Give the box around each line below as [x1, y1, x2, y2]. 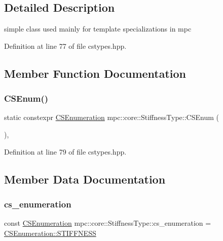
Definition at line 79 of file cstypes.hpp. [4, 146, 127, 157]
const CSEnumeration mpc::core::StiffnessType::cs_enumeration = [4, 218, 211, 228]
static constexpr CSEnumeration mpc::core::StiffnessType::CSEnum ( [4, 112, 219, 123]
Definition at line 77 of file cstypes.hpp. [4, 40, 127, 51]
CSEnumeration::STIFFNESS [4, 227, 96, 238]
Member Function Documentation [4, 65, 187, 81]
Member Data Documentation [4, 171, 166, 187]
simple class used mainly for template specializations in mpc [4, 23, 192, 34]
